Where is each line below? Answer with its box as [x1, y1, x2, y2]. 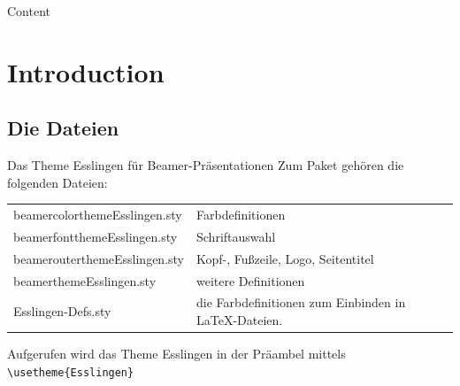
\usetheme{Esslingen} [7, 366, 134, 379]
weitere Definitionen [196, 271, 305, 289]
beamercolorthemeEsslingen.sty [13, 205, 182, 224]
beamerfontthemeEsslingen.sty [13, 227, 178, 245]
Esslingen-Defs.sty [13, 302, 111, 320]
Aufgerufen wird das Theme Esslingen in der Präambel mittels [7, 344, 346, 363]
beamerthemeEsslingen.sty [13, 271, 157, 289]
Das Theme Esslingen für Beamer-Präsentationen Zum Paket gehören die [7, 156, 404, 174]
